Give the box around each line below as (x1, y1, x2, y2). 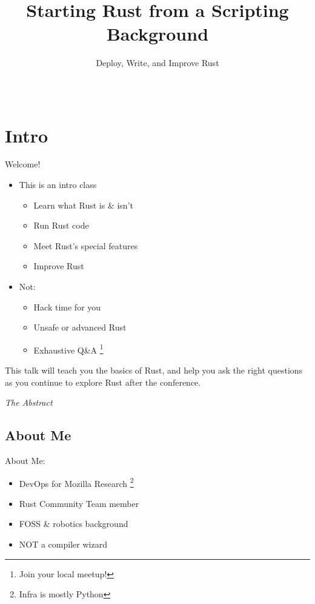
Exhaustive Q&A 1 (33, 341, 104, 356)
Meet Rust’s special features (33, 239, 138, 252)
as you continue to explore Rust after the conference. (5, 375, 201, 388)
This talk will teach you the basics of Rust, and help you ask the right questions (5, 364, 303, 377)
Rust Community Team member (19, 497, 139, 509)
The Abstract (5, 396, 53, 409)
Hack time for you (33, 300, 101, 313)
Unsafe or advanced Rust (33, 321, 127, 334)
